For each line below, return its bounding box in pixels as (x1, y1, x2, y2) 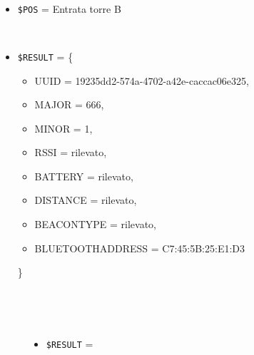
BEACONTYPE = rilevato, (34, 217, 156, 232)
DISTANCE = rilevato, (34, 192, 137, 207)
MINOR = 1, (34, 120, 93, 135)
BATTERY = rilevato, (34, 168, 133, 183)
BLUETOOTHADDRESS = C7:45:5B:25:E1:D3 (34, 240, 245, 255)
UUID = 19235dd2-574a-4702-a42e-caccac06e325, (34, 73, 249, 88)
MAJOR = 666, (34, 97, 104, 112)
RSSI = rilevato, (34, 145, 107, 160)
